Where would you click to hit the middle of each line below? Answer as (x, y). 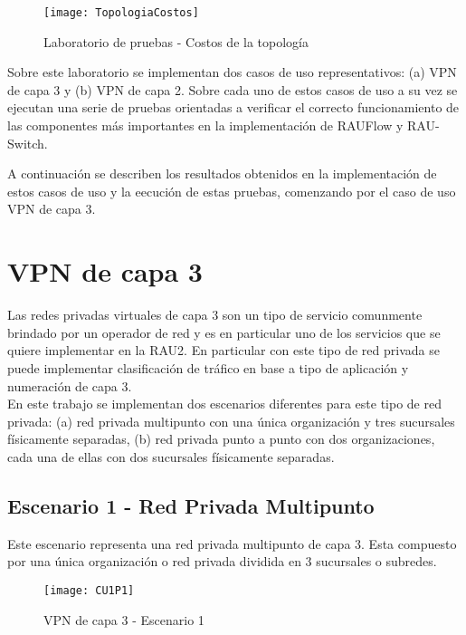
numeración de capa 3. (70, 385)
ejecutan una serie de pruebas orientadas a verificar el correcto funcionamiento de (233, 107)
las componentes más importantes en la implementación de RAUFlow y (205, 125)
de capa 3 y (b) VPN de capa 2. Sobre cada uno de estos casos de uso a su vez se (233, 89)
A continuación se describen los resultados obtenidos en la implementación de (222, 173)
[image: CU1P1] (89, 590)
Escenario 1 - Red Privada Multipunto (191, 505)
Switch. (28, 143)
